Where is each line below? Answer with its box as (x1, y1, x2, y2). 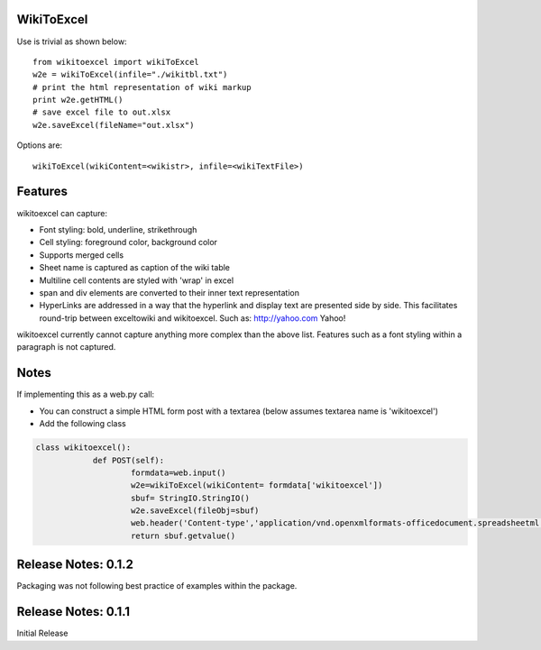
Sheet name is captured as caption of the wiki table (39, 262, 230, 273)
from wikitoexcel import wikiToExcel (32, 57, 200, 67)
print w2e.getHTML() (32, 95, 124, 105)
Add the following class (39, 418, 126, 429)
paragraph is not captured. (16, 342, 116, 352)
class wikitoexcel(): (35, 443, 132, 453)
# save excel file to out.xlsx (32, 107, 171, 117)
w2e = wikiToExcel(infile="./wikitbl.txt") (32, 69, 228, 80)
